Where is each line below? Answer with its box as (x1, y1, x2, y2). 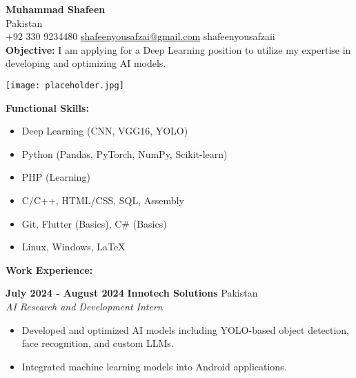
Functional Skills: (6, 100, 89, 115)
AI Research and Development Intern (6, 299, 163, 313)
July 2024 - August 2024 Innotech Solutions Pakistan (6, 286, 258, 300)
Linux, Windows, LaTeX (21, 239, 126, 254)
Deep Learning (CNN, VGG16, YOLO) (21, 123, 188, 138)
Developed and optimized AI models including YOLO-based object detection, (21, 322, 350, 337)
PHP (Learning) (21, 170, 90, 184)
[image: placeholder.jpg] (6, 80, 124, 90)
